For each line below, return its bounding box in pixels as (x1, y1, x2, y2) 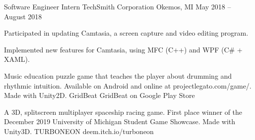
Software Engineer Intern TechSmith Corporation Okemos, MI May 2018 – (4, 1, 231, 11)
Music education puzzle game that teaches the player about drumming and (4, 70, 232, 81)
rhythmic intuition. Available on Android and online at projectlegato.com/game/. (4, 80, 252, 91)
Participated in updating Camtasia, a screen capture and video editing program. (4, 28, 249, 38)
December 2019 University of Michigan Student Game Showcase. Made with (4, 116, 236, 127)
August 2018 (4, 11, 42, 21)
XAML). (4, 54, 30, 64)
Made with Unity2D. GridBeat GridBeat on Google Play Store (4, 90, 195, 100)
